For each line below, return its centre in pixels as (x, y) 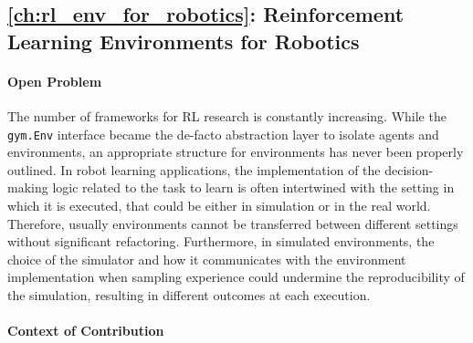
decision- (409, 169)
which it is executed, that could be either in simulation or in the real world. (219, 205)
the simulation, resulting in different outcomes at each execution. (189, 294)
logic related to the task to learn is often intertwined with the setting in (253, 187)
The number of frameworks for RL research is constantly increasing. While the (227, 115)
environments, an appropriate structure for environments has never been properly (236, 152)
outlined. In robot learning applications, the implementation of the (194, 169)
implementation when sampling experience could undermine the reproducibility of (236, 277)
